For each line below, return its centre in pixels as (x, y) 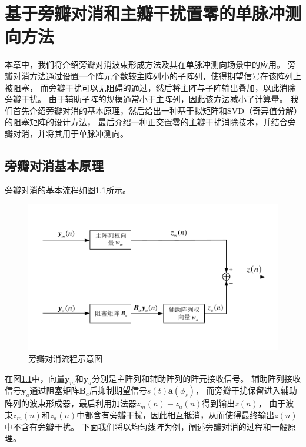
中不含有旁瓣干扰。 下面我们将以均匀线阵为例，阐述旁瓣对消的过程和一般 (146, 426)
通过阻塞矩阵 (54, 390)
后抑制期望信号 (118, 390)
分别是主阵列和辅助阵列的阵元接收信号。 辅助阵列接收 (196, 378)
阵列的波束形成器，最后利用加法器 (71, 403)
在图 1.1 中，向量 (35, 378)
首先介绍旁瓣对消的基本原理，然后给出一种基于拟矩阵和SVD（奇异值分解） (155, 110)
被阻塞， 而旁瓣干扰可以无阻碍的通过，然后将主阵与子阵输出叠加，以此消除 (150, 87)
